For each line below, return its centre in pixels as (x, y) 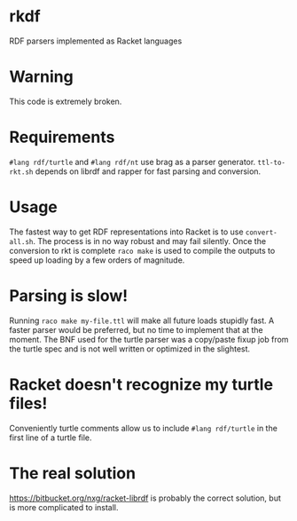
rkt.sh (21, 172)
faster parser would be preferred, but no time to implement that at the (136, 329)
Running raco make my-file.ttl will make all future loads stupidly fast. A (142, 320)
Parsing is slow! (69, 296)
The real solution (72, 473)
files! (28, 403)
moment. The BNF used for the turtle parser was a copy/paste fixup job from (149, 339)
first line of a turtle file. (51, 438)
